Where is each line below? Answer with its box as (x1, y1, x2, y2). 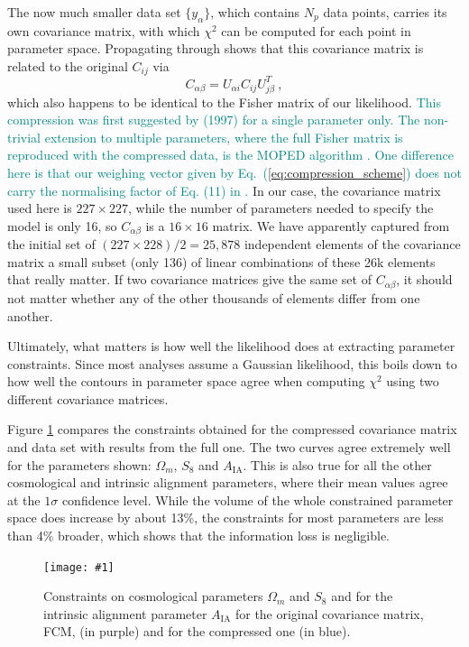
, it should (396, 270, 453, 289)
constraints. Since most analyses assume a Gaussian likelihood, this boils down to (7, 354, 457, 373)
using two (386, 372, 439, 391)
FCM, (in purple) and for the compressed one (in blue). (43, 622, 351, 641)
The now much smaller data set (7, 3, 181, 21)
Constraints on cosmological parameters (43, 587, 263, 605)
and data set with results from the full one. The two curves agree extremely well (7, 438, 451, 457)
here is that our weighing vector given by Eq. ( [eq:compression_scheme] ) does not (7, 163, 462, 182)
